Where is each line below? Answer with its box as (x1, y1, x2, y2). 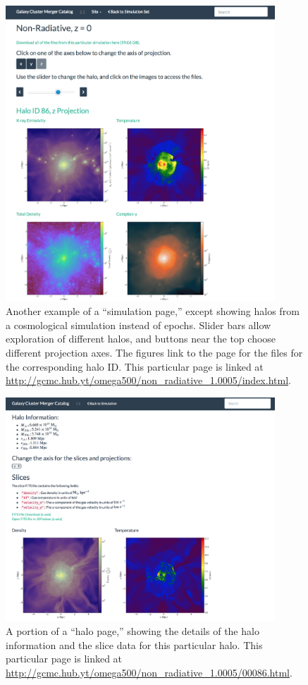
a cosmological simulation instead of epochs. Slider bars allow (6, 317, 271, 332)
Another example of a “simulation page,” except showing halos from (6, 304, 300, 319)
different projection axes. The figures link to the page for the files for (6, 345, 303, 360)
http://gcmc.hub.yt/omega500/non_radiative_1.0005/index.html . (6, 373, 291, 388)
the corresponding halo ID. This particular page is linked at (6, 359, 264, 374)
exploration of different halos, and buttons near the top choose (6, 331, 276, 346)
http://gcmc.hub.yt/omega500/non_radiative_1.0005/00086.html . (6, 665, 292, 679)
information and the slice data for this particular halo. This (6, 637, 263, 652)
